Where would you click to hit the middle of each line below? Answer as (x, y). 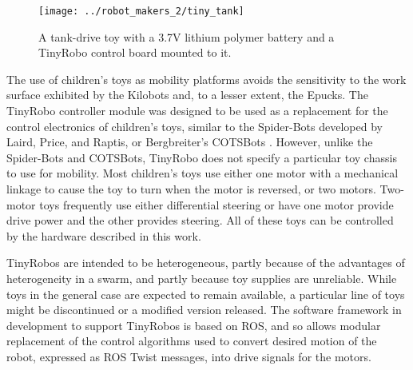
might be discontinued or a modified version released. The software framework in (204, 310)
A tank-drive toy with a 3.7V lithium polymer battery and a (187, 36)
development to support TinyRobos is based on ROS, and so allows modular (194, 325)
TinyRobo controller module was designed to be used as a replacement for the (197, 111)
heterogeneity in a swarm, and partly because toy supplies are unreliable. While (202, 278)
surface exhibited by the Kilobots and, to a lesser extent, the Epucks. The (187, 95)
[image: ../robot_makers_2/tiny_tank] (141, 11)
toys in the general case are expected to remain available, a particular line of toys (206, 294)
